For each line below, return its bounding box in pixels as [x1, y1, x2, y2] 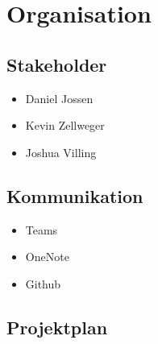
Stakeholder [6, 52, 107, 77]
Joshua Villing [25, 143, 97, 160]
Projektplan [6, 314, 108, 339]
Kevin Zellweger [25, 117, 105, 134]
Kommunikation [6, 183, 143, 208]
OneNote [25, 248, 69, 265]
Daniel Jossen [25, 89, 94, 106]
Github [25, 275, 61, 292]
